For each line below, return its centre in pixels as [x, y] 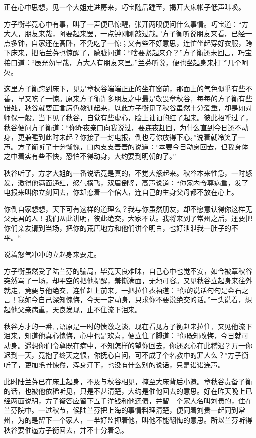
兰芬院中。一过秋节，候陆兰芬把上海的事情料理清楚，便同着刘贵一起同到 [121, 410]
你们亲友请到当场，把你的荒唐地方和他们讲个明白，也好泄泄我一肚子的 [118, 228]
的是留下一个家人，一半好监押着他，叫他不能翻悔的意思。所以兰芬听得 [138, 420]
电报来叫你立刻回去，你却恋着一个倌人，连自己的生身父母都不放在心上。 [121, 192]
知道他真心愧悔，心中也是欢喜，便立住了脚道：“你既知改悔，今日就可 [136, 336]
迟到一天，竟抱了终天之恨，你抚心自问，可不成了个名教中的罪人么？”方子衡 [126, 355]
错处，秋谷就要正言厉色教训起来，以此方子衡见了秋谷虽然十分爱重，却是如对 [128, 108]
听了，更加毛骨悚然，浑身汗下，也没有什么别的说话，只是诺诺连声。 [114, 365]
